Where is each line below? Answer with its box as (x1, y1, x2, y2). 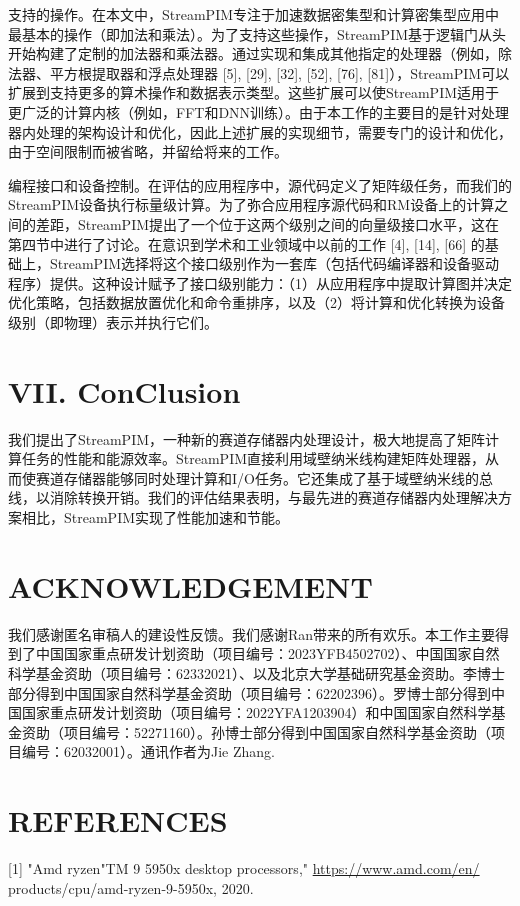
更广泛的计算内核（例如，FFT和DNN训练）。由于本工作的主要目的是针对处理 (8, 101, 510, 122)
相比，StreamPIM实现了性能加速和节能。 (21, 507, 290, 527)
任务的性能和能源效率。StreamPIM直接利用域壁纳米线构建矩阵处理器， (21, 448, 486, 469)
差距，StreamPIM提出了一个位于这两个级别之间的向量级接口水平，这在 (35, 213, 500, 234)
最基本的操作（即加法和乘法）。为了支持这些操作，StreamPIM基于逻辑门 (8, 23, 479, 44)
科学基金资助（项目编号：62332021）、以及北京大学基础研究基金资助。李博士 (8, 662, 505, 683)
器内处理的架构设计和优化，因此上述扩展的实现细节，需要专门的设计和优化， (8, 121, 512, 142)
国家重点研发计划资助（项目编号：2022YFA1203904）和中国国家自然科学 (21, 702, 492, 723)
